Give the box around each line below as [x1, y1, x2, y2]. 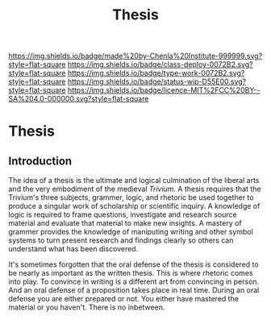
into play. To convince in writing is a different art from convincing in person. [8, 276, 260, 287]
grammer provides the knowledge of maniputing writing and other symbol [8, 227, 254, 237]
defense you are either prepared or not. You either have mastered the [8, 294, 240, 304]
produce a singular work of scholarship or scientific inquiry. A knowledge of [8, 202, 261, 211]
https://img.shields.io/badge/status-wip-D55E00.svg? [67, 77, 247, 86]
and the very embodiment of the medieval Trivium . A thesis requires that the [8, 184, 261, 194]
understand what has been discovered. [8, 244, 139, 254]
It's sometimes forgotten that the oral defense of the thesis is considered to [8, 260, 260, 269]
